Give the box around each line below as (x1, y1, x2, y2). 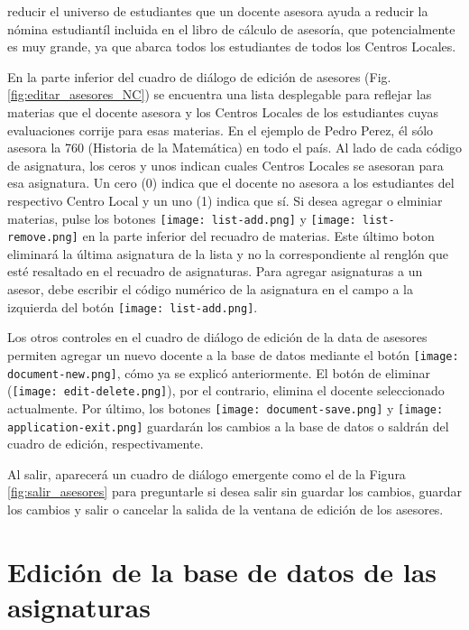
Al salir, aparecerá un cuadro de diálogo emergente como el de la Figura (7, 464, 406, 483)
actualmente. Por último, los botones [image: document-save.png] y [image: (7, 398, 444, 417)
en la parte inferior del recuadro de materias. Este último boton (82, 227, 435, 246)
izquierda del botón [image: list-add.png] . (7, 297, 258, 316)
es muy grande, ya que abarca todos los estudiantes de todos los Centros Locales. (7, 37, 456, 56)
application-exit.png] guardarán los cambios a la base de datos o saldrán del (7, 416, 449, 435)
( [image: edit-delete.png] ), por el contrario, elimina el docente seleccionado (7, 381, 445, 400)
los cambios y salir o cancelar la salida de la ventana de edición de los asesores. (7, 499, 444, 518)
